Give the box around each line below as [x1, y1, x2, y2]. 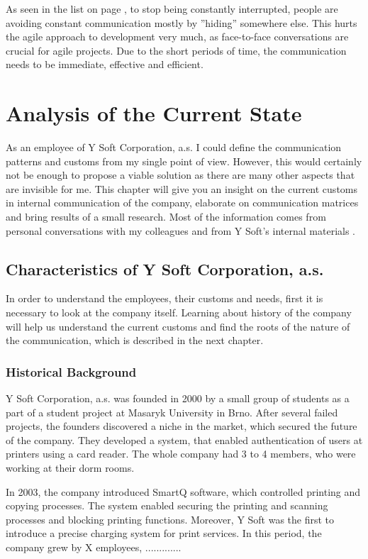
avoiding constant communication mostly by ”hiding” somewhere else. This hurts [6, 15, 357, 30]
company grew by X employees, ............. [6, 539, 182, 554]
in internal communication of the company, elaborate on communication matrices [6, 195, 359, 210]
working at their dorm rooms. [6, 460, 135, 475]
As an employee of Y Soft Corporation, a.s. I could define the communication [6, 140, 342, 155]
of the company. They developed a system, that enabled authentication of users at [6, 432, 363, 447]
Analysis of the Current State [6, 99, 302, 128]
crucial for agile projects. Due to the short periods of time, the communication [6, 43, 347, 57]
